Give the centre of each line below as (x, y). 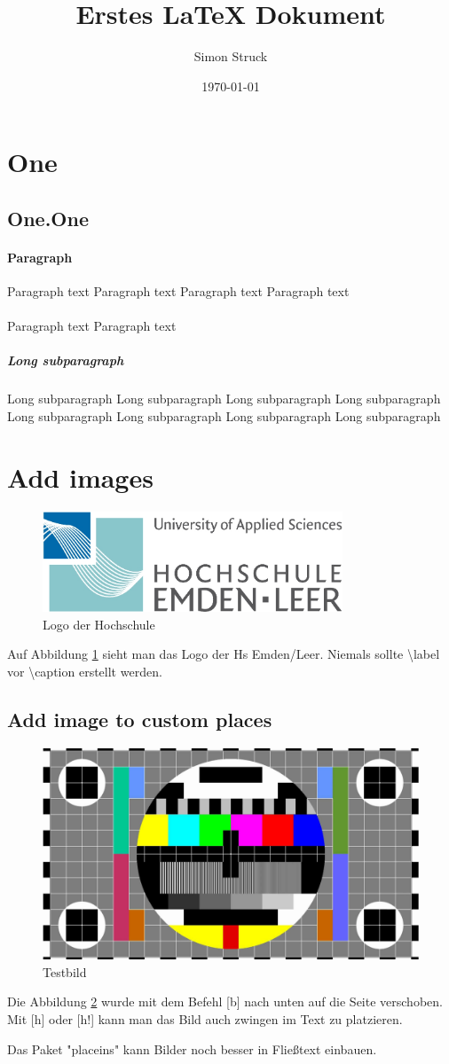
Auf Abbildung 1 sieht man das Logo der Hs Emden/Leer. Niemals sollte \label (224, 654)
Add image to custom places (140, 719)
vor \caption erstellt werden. (85, 671)
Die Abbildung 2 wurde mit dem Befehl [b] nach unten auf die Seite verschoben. (225, 1001)
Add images (80, 477)
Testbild (65, 971)
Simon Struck (231, 56)
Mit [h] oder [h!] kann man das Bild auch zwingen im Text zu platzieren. (205, 1018)
